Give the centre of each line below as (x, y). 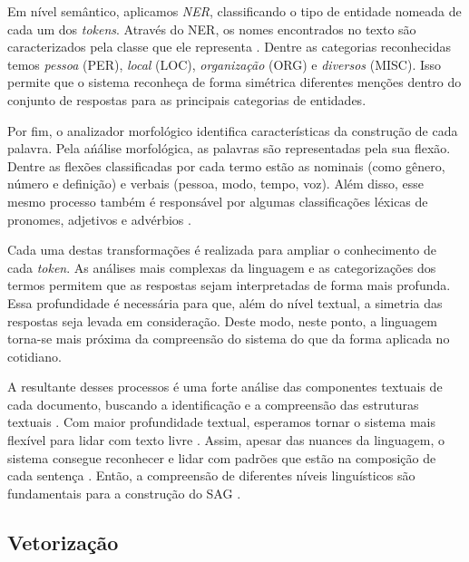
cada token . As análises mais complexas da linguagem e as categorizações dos (222, 267)
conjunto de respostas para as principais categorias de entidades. (187, 99)
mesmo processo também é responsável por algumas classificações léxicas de (218, 201)
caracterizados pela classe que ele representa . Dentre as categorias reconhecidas (229, 47)
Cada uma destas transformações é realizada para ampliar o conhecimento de (222, 250)
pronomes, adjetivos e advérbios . (99, 219)
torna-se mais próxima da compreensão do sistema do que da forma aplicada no (229, 339)
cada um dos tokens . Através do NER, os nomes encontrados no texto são (212, 29)
